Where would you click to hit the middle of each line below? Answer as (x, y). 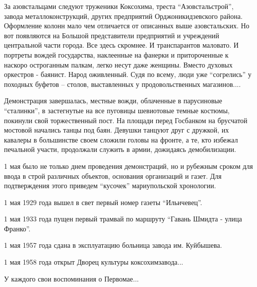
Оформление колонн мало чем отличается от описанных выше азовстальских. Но (127, 26)
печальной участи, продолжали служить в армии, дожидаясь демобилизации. (120, 149)
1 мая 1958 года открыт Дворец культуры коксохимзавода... (94, 262)
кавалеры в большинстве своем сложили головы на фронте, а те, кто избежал (121, 139)
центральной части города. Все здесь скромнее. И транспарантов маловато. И (121, 45)
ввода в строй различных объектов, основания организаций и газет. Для (113, 176)
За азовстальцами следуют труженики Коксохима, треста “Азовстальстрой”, (119, 6)
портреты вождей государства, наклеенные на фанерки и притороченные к (116, 54)
